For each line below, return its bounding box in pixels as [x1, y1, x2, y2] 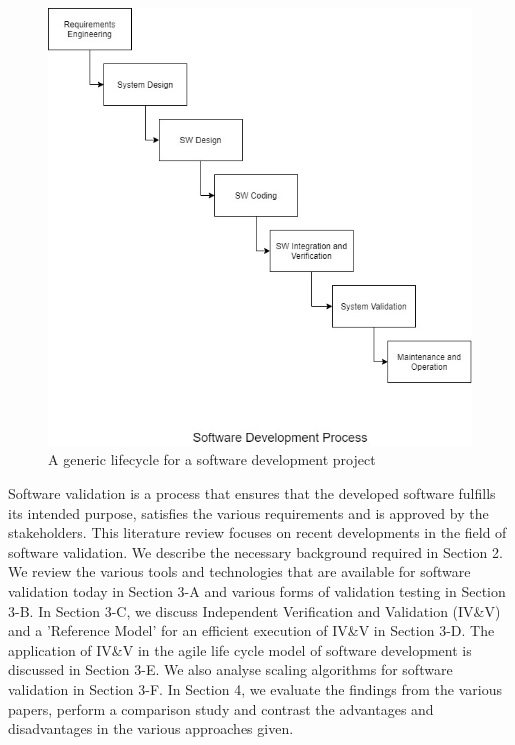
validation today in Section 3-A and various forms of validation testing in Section [8, 581, 506, 601]
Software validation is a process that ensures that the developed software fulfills [8, 483, 496, 504]
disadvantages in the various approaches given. [8, 718, 294, 739]
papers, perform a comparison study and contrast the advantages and [8, 698, 434, 719]
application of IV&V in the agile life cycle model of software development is [8, 639, 472, 660]
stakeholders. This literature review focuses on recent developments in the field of [8, 522, 507, 543]
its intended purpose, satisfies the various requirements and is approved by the [8, 502, 489, 523]
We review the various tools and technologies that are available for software [8, 561, 471, 582]
